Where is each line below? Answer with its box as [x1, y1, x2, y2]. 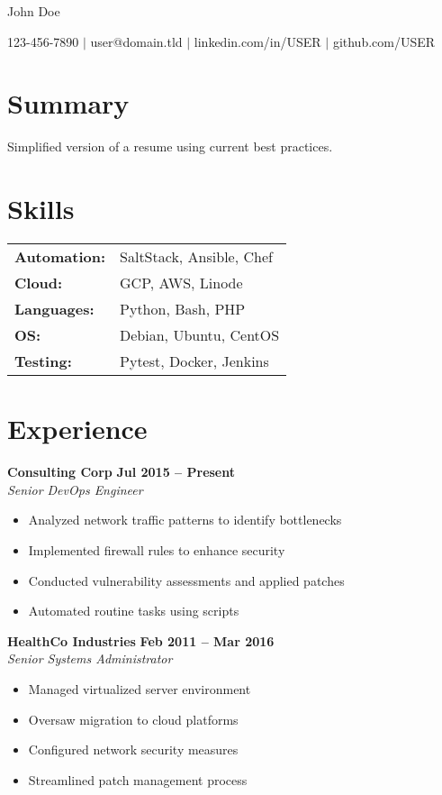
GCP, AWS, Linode [120, 272, 243, 294]
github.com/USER [332, 32, 436, 50]
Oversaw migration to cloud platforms [28, 709, 239, 728]
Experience [7, 410, 148, 447]
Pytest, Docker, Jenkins [120, 351, 269, 372]
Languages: [14, 298, 95, 320]
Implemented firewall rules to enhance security [28, 540, 285, 559]
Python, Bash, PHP [120, 298, 246, 320]
